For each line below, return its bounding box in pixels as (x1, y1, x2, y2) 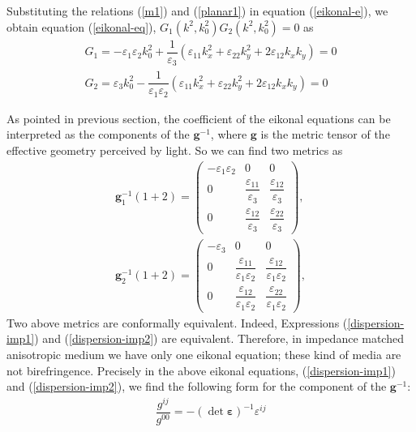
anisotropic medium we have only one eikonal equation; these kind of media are (6, 346, 401, 363)
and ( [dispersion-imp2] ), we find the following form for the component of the (6, 378, 387, 395)
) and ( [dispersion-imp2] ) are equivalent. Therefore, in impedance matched (34, 330, 404, 347)
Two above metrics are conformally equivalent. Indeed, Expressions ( (6, 314, 348, 331)
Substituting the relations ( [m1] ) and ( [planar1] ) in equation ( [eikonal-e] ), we (6, 2, 388, 19)
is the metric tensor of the (260, 126, 390, 143)
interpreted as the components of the (6, 126, 190, 143)
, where (210, 126, 247, 143)
